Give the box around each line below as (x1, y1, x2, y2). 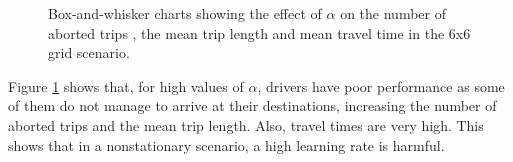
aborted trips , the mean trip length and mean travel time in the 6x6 (48, 22, 471, 43)
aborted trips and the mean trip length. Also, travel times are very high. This (8, 114, 484, 135)
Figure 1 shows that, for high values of (8, 75, 244, 96)
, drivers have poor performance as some (257, 75, 505, 96)
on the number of (340, 3, 446, 23)
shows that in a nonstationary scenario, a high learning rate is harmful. (8, 134, 445, 155)
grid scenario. (48, 42, 130, 63)
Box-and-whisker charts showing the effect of (48, 3, 322, 23)
